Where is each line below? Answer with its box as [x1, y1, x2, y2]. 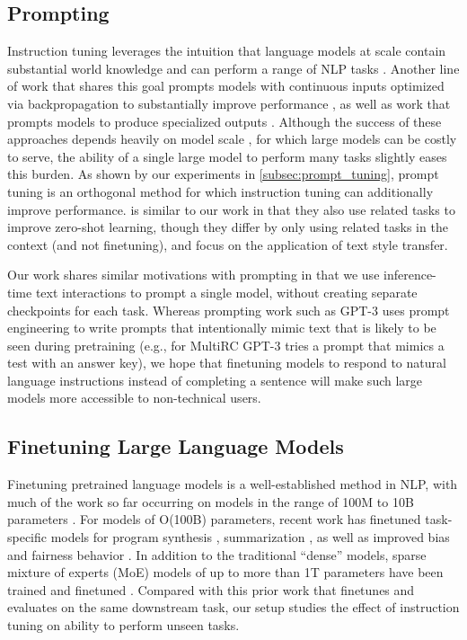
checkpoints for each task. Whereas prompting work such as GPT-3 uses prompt [7, 300, 450, 319]
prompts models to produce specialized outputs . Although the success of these [7, 111, 442, 130]
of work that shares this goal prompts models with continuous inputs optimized [7, 76, 445, 95]
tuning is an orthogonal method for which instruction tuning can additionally [7, 182, 434, 200]
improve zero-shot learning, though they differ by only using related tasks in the [7, 218, 448, 236]
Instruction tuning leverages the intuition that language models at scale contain [7, 41, 446, 60]
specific [7, 528, 48, 547]
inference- [383, 265, 436, 284]
